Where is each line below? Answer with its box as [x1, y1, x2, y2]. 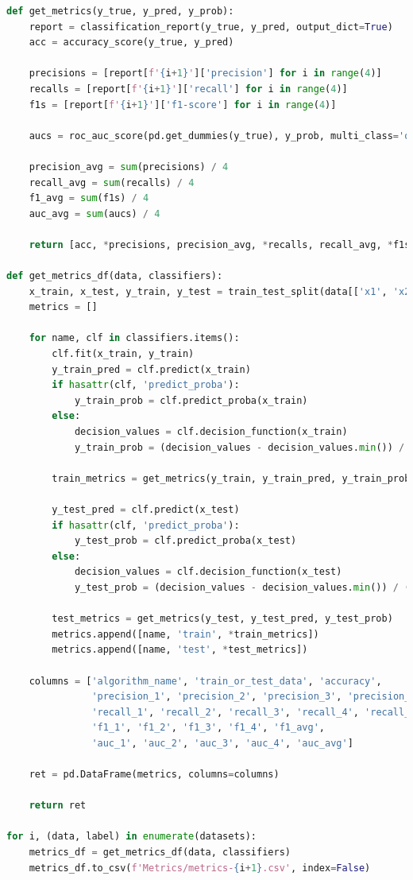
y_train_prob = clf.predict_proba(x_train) [74, 394, 308, 406]
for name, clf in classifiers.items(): [29, 332, 240, 344]
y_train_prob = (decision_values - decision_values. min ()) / [74, 441, 405, 453]
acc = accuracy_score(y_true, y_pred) [29, 37, 234, 48]
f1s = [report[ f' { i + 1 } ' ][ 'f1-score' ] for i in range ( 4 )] [29, 99, 337, 110]
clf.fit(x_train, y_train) [52, 348, 195, 360]
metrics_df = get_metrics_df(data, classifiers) [29, 847, 291, 859]
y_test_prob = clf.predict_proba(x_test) [74, 535, 297, 547]
